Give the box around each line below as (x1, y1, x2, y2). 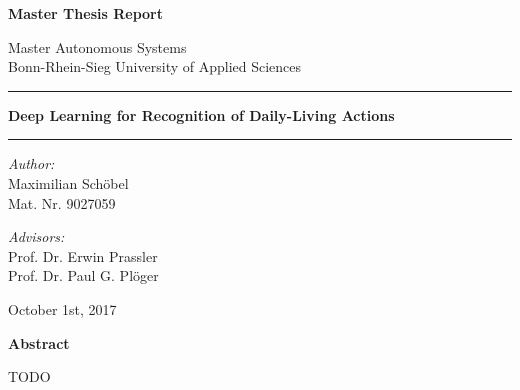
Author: (8, 153, 55, 174)
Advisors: (8, 226, 65, 247)
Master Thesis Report (8, 3, 163, 23)
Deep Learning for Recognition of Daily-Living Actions (8, 104, 395, 125)
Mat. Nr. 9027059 (8, 192, 116, 213)
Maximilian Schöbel (8, 172, 129, 193)
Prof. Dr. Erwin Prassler (8, 245, 158, 266)
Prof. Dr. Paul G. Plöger (8, 265, 159, 286)
